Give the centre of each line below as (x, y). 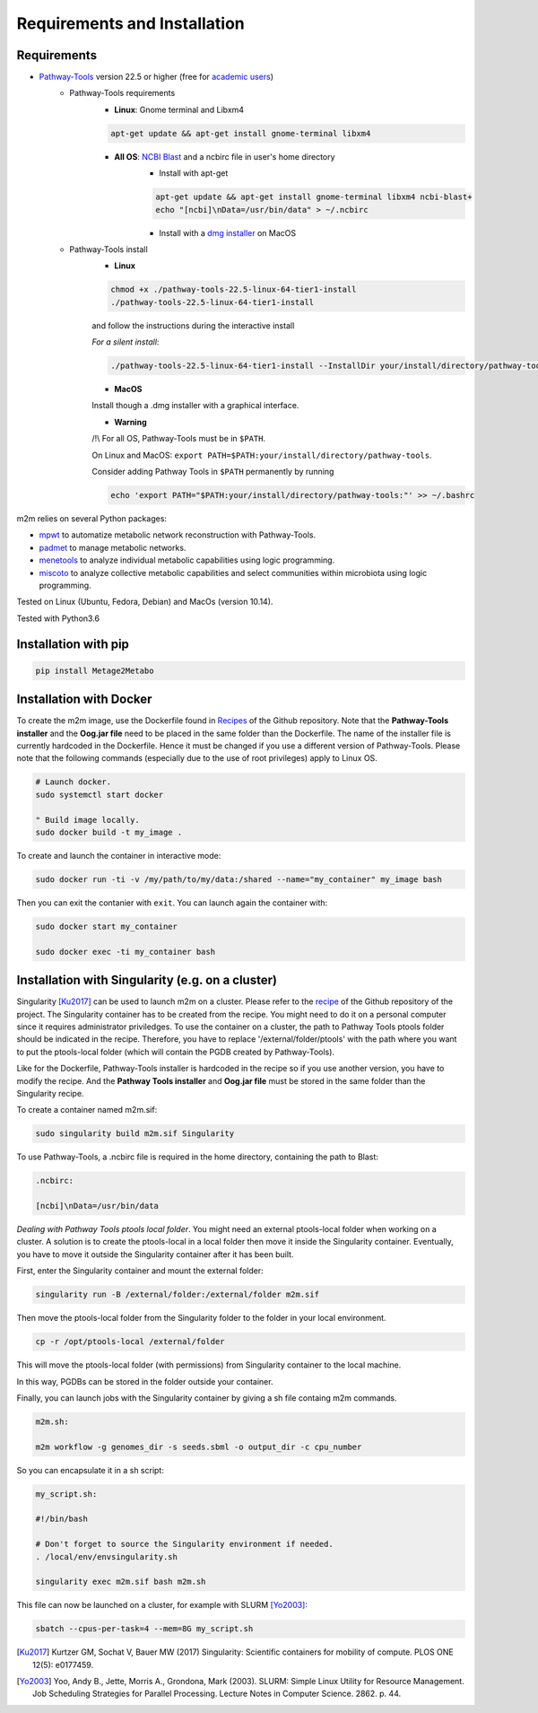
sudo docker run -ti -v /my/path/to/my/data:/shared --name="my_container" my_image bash (239, 879)
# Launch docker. (74, 782)
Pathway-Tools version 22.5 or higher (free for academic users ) (156, 77)
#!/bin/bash (62, 1519)
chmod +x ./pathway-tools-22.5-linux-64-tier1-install (234, 290)
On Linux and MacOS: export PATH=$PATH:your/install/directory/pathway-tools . (262, 455)
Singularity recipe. (50, 1093)
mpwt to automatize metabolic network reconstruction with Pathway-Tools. (178, 535)
